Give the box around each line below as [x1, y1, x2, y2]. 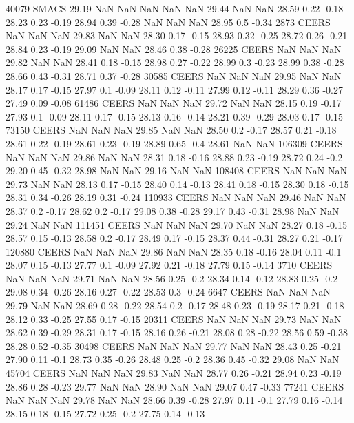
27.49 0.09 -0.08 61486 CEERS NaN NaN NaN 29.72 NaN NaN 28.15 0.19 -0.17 [6, 96, 342, 110]
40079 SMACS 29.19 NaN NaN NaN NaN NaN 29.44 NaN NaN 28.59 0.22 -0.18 [6, 1, 344, 15]
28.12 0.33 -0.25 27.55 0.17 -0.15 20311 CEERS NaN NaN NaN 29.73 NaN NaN [6, 311, 342, 326]
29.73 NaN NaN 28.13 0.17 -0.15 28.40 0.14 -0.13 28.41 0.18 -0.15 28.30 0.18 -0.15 [6, 176, 349, 191]
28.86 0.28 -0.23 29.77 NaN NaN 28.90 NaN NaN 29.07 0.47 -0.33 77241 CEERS [6, 379, 344, 393]
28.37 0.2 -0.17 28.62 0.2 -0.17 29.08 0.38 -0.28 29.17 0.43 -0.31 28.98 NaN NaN [6, 203, 340, 218]
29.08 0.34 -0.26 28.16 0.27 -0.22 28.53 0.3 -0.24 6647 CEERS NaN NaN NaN [6, 285, 331, 299]
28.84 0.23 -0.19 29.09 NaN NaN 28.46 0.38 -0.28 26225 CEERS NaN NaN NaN [6, 41, 342, 56]
